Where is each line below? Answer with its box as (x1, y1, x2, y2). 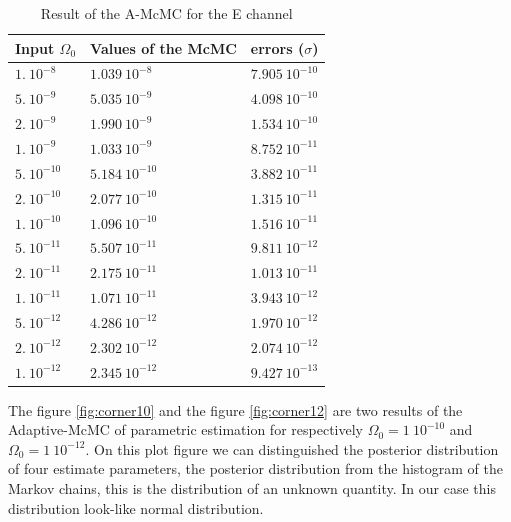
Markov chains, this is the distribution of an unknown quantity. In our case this (8, 478, 496, 499)
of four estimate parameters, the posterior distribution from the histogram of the (8, 458, 503, 479)
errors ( (250, 37, 305, 58)
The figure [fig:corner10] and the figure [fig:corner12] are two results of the (8, 399, 463, 420)
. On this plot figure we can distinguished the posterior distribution (85, 438, 499, 459)
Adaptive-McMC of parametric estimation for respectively (8, 419, 363, 440)
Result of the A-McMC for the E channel (40, 3, 293, 23)
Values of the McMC (90, 37, 237, 58)
